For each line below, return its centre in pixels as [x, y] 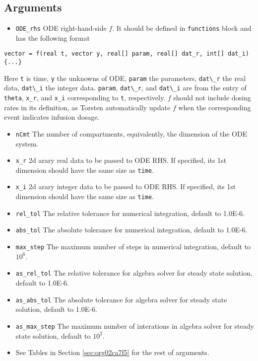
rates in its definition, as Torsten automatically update [87, 107]
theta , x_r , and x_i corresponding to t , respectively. [85, 98]
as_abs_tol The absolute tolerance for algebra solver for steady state [121, 299]
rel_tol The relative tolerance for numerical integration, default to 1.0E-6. [130, 213]
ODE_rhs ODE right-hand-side [61, 28]
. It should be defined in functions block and [182, 28]
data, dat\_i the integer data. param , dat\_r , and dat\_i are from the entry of [125, 88]
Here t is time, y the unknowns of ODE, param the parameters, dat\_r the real [125, 78]
